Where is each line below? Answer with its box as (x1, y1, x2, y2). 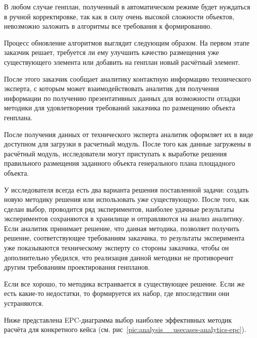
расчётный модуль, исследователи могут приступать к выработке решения (4, 148, 227, 158)
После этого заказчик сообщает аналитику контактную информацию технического (4, 73, 251, 84)
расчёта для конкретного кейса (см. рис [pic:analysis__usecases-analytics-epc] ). (4, 324, 247, 335)
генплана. (4, 112, 33, 122)
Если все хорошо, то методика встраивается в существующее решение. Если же (4, 278, 245, 289)
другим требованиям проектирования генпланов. (4, 262, 150, 272)
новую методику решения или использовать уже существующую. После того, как (4, 194, 249, 204)
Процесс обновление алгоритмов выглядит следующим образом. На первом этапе (4, 37, 250, 48)
